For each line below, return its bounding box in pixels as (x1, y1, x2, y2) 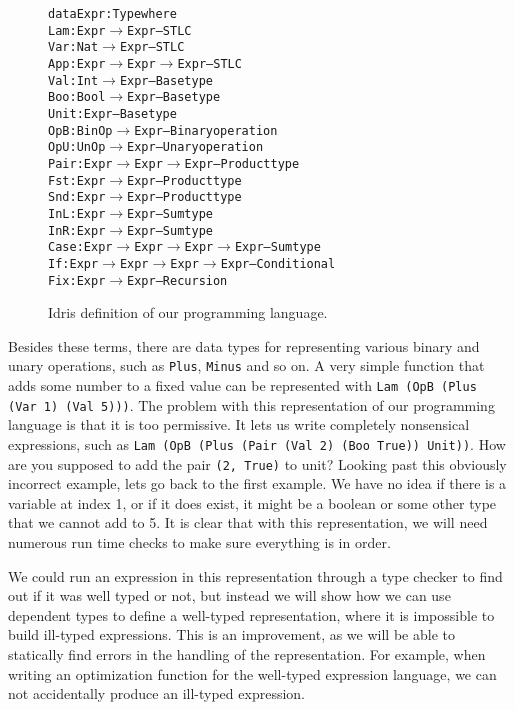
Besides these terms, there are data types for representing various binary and (8, 335, 480, 356)
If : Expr (48, 256, 99, 271)
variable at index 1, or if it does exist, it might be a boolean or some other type (8, 492, 497, 513)
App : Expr (48, 56, 106, 71)
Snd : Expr (48, 190, 106, 205)
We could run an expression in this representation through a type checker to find (8, 565, 503, 586)
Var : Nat (48, 40, 99, 55)
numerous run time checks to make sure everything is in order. (8, 532, 391, 552)
